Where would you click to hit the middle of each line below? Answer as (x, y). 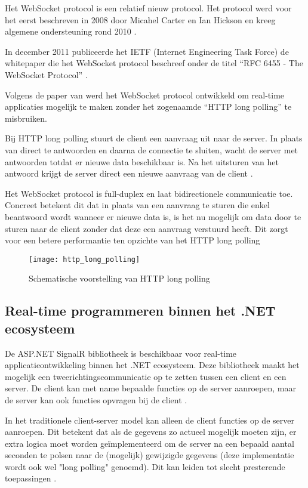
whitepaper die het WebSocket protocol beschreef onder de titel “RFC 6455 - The (154, 63)
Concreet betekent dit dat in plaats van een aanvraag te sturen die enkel (137, 205)
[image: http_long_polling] (84, 259)
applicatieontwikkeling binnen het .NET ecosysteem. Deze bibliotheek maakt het (152, 365)
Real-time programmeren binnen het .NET (140, 311)
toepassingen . (31, 478)
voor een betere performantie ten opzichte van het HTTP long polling (133, 240)
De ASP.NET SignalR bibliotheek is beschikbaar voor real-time (121, 353)
